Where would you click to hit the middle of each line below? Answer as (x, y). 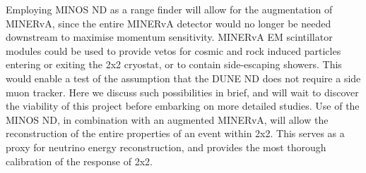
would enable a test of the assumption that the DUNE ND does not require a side (183, 78)
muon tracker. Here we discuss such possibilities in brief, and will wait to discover (182, 92)
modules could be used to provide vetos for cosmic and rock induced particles (173, 50)
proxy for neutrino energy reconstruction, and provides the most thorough (166, 147)
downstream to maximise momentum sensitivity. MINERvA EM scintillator (169, 37)
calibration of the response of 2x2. (79, 161)
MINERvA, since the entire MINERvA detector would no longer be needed (169, 23)
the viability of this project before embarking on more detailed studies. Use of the (183, 106)
